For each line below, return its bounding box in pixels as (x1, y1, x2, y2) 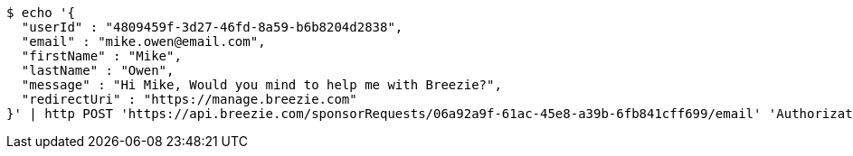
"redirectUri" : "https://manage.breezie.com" (21, 92, 357, 106)
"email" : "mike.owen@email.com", (21, 34, 266, 49)
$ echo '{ (6, 5, 75, 20)
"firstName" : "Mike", (21, 49, 182, 63)
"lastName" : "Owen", (21, 63, 175, 78)
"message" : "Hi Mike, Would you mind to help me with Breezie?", (21, 78, 502, 92)
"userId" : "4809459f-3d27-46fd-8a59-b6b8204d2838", (21, 20, 403, 34)
